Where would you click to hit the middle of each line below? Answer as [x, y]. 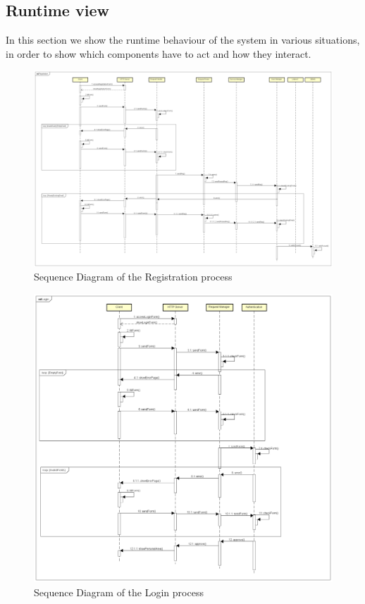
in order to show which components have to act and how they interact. [159, 53]
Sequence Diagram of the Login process [119, 592]
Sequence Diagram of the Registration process [133, 277]
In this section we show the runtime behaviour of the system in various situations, [183, 40]
